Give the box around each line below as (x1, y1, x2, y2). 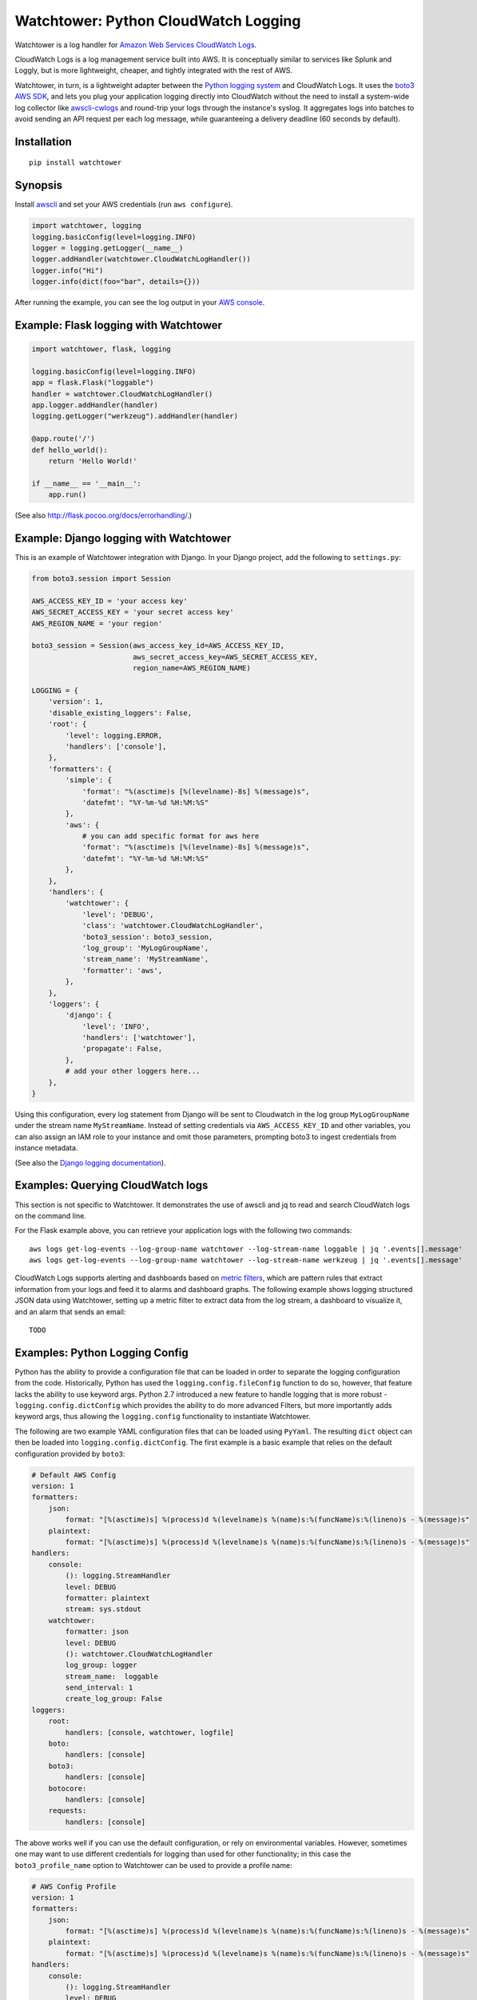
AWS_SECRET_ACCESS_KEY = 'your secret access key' (31, 608, 235, 617)
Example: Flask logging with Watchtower (14, 318, 223, 332)
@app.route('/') (31, 434, 96, 443)
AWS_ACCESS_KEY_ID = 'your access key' (31, 596, 188, 606)
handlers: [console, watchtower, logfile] (65, 1728, 235, 1737)
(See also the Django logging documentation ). (14, 1158, 167, 1167)
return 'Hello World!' (48, 457, 137, 466)
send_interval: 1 (65, 1683, 133, 1692)
